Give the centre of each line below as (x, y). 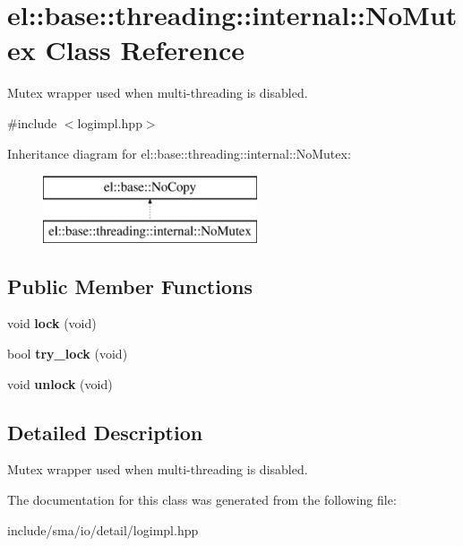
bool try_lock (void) (68, 354)
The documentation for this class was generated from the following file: (202, 500)
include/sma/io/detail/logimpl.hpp (103, 529)
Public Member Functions (130, 286)
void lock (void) (52, 323)
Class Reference (145, 50)
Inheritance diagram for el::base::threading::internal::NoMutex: (179, 153)
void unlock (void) (60, 383)
